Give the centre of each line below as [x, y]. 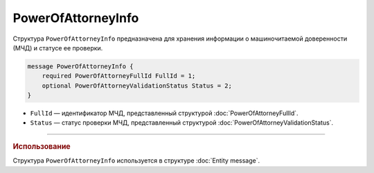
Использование [42, 146]
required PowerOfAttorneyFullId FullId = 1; [119, 76]
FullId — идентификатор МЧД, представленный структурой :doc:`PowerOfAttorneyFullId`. [164, 113]
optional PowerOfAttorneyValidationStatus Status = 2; [137, 85]
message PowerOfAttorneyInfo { [81, 66]
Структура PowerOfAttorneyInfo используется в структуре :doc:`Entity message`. [136, 161]
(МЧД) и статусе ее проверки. [58, 48]
